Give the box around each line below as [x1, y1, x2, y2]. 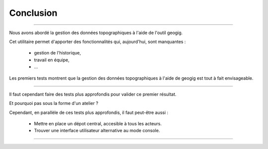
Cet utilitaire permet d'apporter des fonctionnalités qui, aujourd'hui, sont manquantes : [9, 39, 186, 45]
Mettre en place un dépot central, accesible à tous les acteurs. [34, 121, 162, 127]
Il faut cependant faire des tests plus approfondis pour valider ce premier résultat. [9, 91, 177, 97]
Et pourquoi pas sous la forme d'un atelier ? [9, 100, 99, 106]
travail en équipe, [34, 57, 69, 63]
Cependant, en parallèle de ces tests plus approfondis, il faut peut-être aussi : [9, 109, 169, 115]
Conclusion [9, 7, 58, 18]
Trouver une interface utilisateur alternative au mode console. [34, 128, 160, 134]
